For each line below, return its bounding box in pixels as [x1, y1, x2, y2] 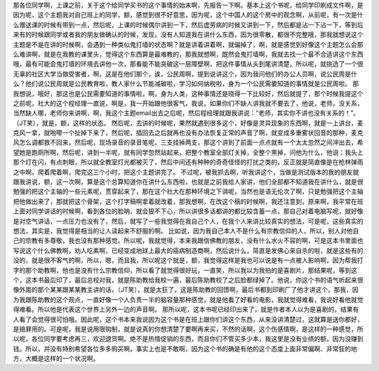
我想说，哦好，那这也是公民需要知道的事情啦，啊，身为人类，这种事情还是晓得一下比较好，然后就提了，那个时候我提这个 [13, 89, 364, 97]
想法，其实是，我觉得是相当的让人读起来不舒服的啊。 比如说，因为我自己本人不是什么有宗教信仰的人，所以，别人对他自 [13, 227, 359, 235]
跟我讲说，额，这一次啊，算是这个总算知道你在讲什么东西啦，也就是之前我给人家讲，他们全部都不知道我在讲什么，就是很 [13, 177, 364, 186]
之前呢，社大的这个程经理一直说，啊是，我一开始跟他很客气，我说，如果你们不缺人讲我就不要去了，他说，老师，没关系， [13, 99, 364, 107]
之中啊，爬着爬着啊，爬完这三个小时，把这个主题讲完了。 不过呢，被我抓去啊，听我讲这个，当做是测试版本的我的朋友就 [13, 168, 359, 176]
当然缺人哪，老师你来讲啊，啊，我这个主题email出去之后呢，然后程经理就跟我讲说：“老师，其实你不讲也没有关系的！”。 [13, 109, 360, 117]
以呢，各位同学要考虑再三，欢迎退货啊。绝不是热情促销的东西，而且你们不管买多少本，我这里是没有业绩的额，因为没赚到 [13, 335, 364, 343]
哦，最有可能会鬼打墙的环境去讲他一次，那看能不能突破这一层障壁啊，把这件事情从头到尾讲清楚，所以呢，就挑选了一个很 [13, 60, 364, 68]
